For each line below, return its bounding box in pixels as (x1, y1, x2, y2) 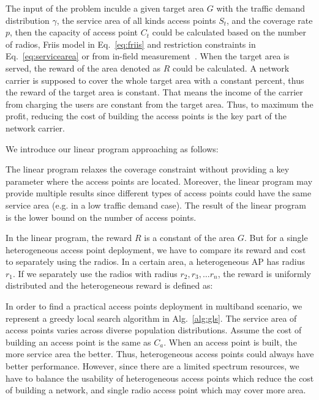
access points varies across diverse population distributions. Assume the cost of (6, 324, 302, 336)
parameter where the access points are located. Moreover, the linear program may (6, 174, 313, 187)
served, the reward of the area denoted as (6, 61, 161, 74)
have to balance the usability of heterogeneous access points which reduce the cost (6, 371, 314, 384)
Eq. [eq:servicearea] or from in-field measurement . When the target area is (6, 50, 290, 62)
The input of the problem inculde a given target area (6, 2, 205, 14)
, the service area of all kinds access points (56, 13, 216, 26)
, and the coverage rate (227, 13, 313, 26)
